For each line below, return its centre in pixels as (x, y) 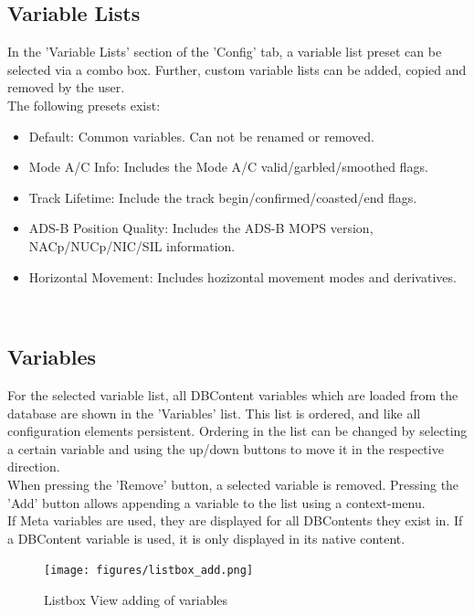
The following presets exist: (84, 105)
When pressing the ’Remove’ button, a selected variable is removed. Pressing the (233, 484)
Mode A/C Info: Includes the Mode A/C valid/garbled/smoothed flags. (228, 167)
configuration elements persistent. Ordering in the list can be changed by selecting (237, 431)
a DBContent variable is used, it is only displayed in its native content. (206, 538)
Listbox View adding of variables (136, 599)
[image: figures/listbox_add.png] (149, 571)
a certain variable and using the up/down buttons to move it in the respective (226, 448)
